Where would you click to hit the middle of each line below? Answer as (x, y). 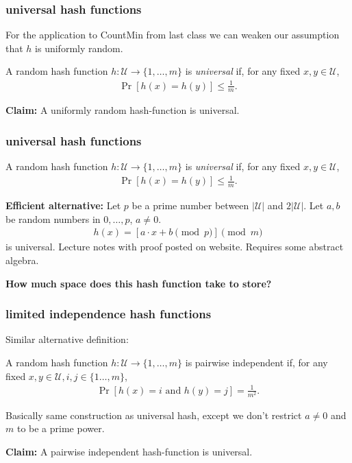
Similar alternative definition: (67, 339)
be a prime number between (190, 205)
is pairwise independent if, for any (256, 362)
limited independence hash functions (109, 314)
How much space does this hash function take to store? (139, 283)
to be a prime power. (61, 428)
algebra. (22, 260)
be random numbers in (53, 218)
